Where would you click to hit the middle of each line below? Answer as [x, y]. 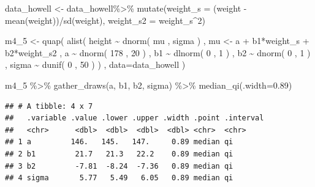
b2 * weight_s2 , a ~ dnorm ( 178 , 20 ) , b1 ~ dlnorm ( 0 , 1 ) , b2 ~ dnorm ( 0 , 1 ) [158, 52]
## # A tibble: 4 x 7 [49, 106]
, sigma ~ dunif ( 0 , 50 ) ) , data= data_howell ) [95, 64]
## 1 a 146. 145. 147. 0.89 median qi [119, 142]
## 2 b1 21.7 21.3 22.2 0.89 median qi [119, 154]
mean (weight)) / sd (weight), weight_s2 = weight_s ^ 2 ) [105, 20]
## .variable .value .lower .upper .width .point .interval [135, 118]
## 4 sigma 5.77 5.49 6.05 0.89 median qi [119, 178]
